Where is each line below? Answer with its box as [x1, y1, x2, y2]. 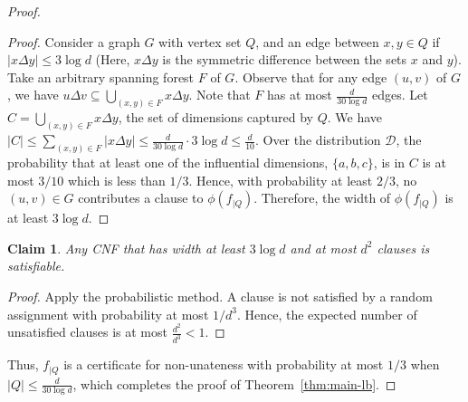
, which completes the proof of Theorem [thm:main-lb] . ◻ [72, 374, 396, 393]
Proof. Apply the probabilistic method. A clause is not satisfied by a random [7, 286, 433, 305]
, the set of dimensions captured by [118, 108, 313, 127]
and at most [290, 238, 357, 257]
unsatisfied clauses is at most [7, 322, 167, 341]
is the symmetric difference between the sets [162, 50, 407, 69]
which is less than [67, 170, 166, 189]
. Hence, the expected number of [236, 304, 417, 323]
